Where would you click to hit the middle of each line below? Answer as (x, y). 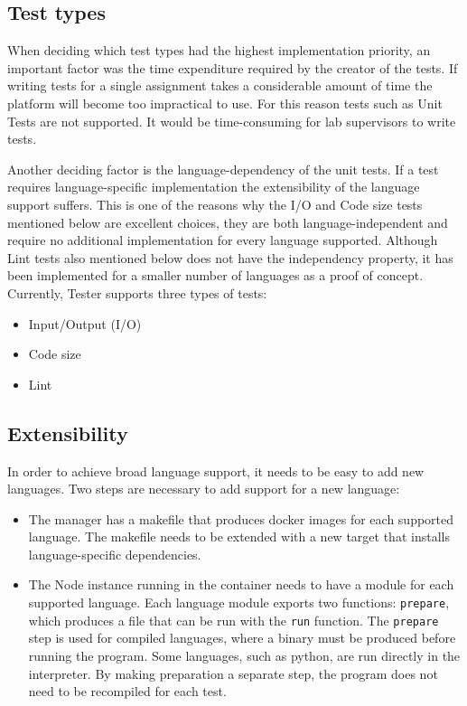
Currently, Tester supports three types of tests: (137, 292)
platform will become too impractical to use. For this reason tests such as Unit (225, 103)
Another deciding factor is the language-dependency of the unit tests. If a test (223, 169)
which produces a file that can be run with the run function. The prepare (233, 620)
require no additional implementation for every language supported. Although (223, 240)
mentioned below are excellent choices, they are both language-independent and (228, 222)
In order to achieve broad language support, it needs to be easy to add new (216, 471)
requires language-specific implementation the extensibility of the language (214, 187)
